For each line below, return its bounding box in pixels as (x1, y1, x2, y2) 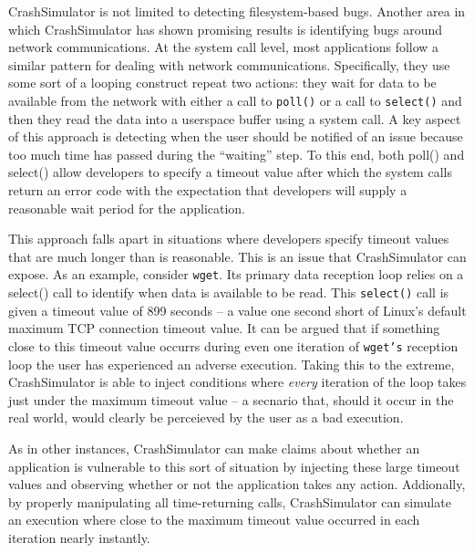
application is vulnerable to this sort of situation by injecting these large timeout (8, 456, 460, 475)
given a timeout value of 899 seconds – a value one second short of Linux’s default (8, 300, 467, 319)
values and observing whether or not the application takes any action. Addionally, (8, 475, 466, 494)
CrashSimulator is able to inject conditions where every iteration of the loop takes (8, 372, 467, 391)
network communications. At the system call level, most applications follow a (8, 37, 439, 57)
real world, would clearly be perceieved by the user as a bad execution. (8, 408, 404, 427)
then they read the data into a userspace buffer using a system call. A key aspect (8, 109, 461, 128)
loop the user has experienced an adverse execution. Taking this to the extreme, (8, 354, 455, 373)
